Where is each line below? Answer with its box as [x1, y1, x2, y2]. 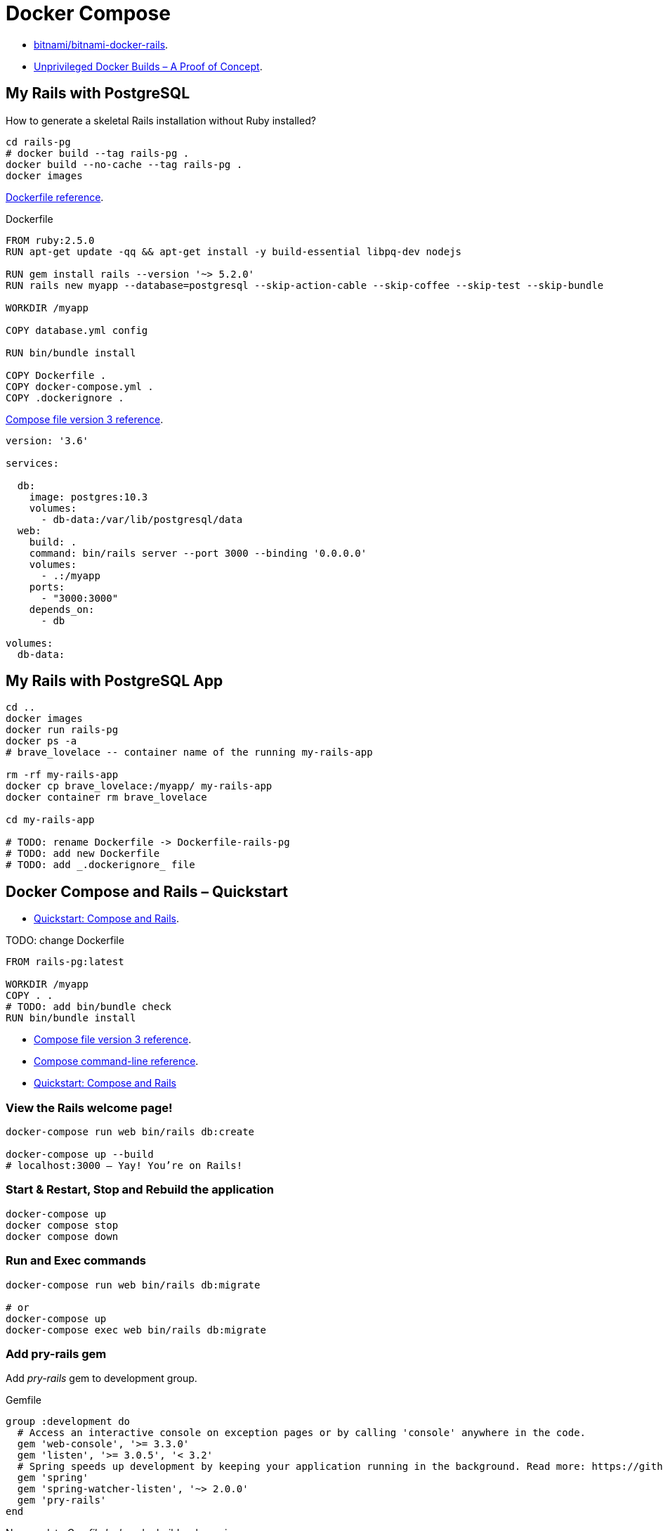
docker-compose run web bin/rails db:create [6, 1126, 255, 1138]
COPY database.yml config [6, 324, 148, 336]
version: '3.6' [6, 434, 89, 446]
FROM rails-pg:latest [6, 956, 124, 968]
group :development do [6, 1416, 131, 1428]
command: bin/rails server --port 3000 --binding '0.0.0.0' [29, 547, 367, 559]
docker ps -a [6, 735, 77, 747]
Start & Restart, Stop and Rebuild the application [6, 1182, 275, 1197]
